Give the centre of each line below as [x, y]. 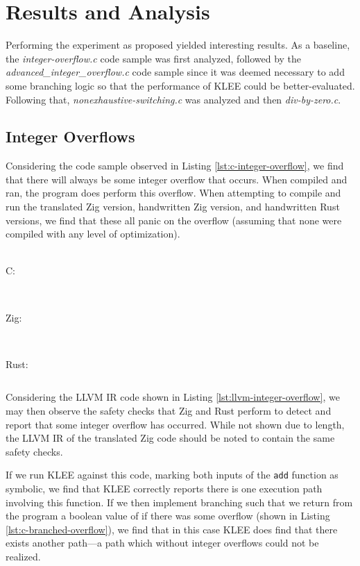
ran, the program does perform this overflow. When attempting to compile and [173, 193]
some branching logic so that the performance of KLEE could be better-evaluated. [180, 85]
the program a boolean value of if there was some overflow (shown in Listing [168, 516]
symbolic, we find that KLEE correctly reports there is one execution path [164, 489]
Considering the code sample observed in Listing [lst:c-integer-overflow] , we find [175, 166]
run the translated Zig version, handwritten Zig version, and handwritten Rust [173, 207]
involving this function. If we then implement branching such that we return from [179, 502]
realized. [23, 557]
